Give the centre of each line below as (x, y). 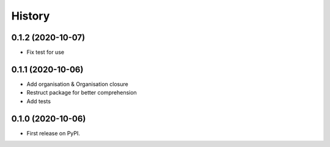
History (31, 16)
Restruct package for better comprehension (82, 93)
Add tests (39, 101)
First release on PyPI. (53, 133)
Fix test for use (45, 52)
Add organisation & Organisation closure (77, 84)
